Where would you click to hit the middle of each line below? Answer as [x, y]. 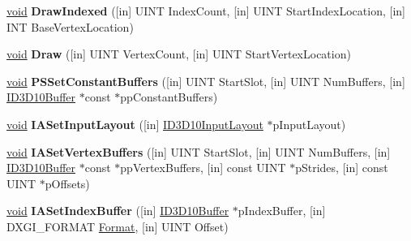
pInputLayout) [309, 124]
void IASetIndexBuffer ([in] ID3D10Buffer [118, 211]
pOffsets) [67, 183]
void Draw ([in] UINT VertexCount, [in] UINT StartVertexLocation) [179, 54]
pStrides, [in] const [342, 168]
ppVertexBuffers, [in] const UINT [203, 168]
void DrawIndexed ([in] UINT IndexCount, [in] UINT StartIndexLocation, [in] [206, 11]
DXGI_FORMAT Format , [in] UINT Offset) [118, 226]
